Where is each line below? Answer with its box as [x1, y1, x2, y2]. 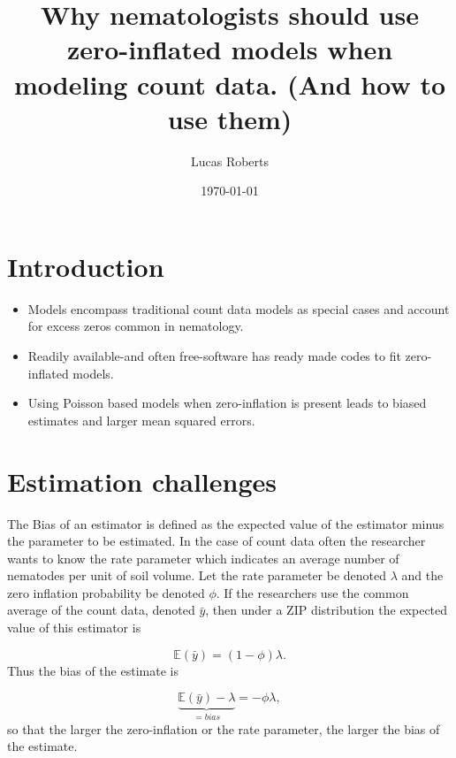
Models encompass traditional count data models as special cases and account [27, 299, 450, 318]
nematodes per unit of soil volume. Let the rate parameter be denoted [7, 566, 387, 585]
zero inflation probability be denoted [7, 583, 205, 601]
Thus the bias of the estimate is [7, 661, 179, 679]
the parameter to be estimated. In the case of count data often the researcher [7, 532, 426, 550]
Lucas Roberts [190, 151, 270, 170]
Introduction [7, 248, 164, 284]
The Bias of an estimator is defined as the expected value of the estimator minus [7, 514, 445, 532]
